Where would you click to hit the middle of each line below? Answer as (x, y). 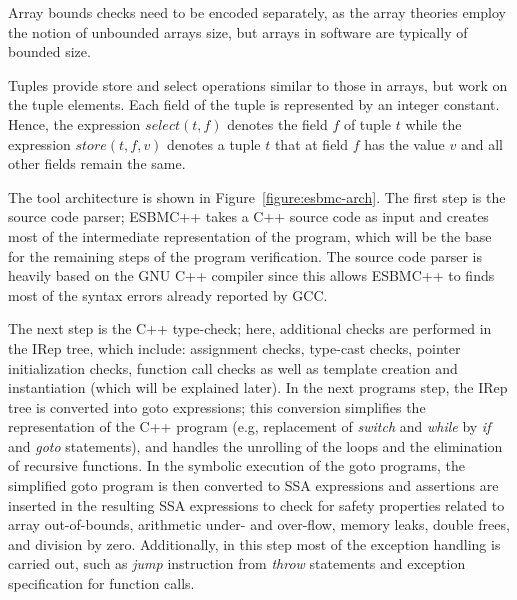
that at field (311, 143)
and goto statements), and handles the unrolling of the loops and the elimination (255, 445)
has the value (404, 143)
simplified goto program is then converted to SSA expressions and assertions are (253, 485)
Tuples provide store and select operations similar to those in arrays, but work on (258, 84)
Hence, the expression (74, 123)
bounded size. (49, 51)
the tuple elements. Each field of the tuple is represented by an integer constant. (254, 104)
